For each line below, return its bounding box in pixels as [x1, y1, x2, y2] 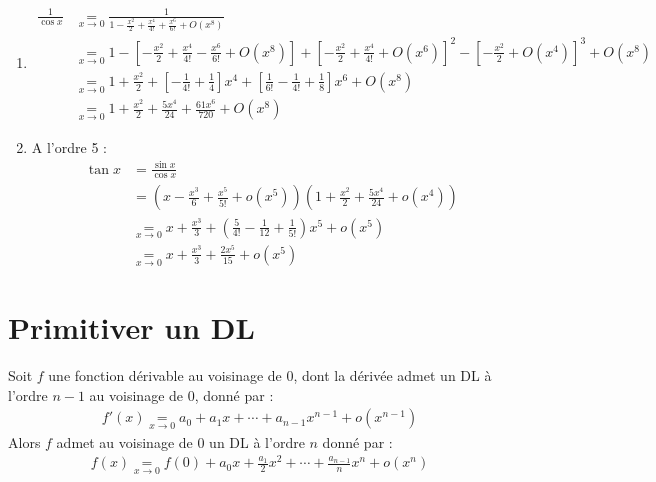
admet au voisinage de [56, 431, 193, 452]
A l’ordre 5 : [31, 136, 107, 157]
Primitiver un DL [8, 307, 255, 348]
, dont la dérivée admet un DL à [293, 365, 492, 386]
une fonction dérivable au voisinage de [48, 365, 282, 386]
